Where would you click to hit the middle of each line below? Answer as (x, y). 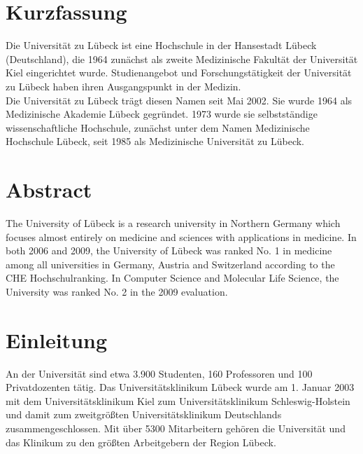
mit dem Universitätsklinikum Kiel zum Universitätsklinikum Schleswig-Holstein (178, 400)
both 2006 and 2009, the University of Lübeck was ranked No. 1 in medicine (169, 250)
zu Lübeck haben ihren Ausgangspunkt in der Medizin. (123, 86)
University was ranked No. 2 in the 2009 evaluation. (117, 291)
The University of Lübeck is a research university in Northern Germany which (173, 223)
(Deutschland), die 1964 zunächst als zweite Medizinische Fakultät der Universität (182, 59)
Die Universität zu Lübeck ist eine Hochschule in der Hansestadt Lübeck (161, 45)
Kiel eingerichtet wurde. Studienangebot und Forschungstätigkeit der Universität (179, 73)
